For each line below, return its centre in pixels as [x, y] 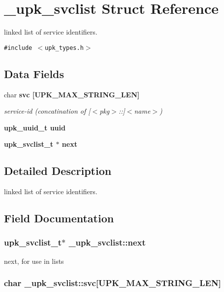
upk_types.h [64, 48]
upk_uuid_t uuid [35, 127]
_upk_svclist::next [107, 242]
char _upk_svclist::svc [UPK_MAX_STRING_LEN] [112, 283]
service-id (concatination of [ [47, 111]
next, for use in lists [34, 261]
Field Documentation [59, 218]
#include [18, 48]
